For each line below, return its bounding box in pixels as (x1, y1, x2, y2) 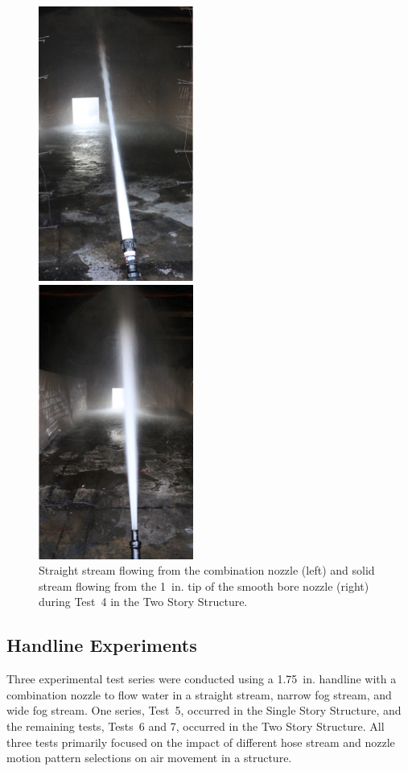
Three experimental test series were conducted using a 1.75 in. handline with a (6, 670, 397, 687)
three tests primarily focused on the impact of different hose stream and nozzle (6, 733, 395, 750)
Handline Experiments (6, 633, 197, 658)
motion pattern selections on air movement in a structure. (6, 749, 292, 766)
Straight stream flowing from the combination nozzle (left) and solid (39, 562, 375, 579)
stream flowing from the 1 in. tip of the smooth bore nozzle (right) (39, 577, 369, 594)
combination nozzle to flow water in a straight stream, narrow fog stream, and (6, 686, 392, 703)
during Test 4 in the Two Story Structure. (39, 593, 248, 610)
